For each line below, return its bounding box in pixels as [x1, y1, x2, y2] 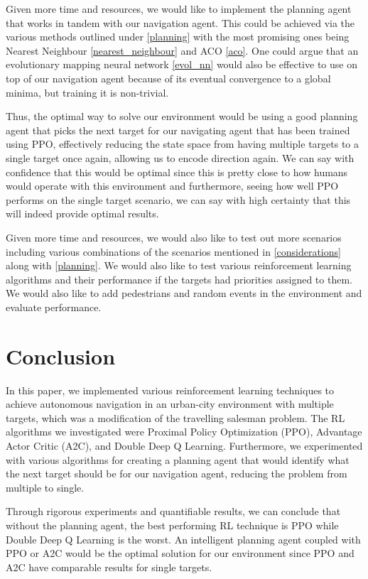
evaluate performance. [6, 299, 102, 314]
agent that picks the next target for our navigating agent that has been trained [6, 122, 350, 137]
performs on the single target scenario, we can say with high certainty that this [6, 192, 351, 207]
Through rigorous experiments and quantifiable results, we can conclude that [6, 504, 341, 519]
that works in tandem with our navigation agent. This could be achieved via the [6, 15, 355, 30]
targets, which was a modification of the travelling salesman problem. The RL [6, 410, 345, 425]
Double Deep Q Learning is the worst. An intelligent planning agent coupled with [6, 531, 361, 546]
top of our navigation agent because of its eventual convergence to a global [6, 70, 331, 85]
